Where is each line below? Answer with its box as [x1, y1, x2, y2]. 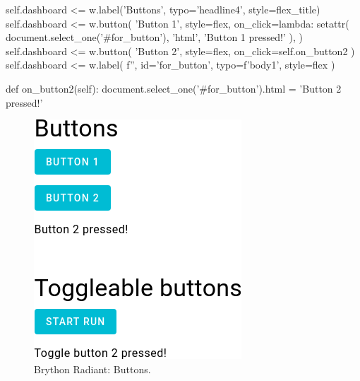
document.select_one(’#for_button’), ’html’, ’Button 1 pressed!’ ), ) [6, 30, 303, 45]
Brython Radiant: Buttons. [34, 361, 151, 376]
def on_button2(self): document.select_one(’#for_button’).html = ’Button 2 [6, 81, 342, 95]
